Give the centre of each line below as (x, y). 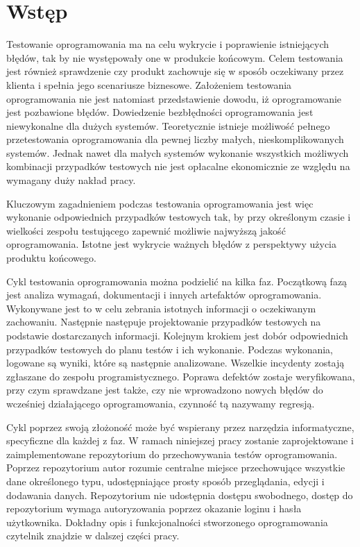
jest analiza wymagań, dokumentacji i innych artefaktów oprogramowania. (164, 295)
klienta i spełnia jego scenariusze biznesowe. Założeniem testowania (149, 84)
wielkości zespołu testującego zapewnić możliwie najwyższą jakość (146, 230)
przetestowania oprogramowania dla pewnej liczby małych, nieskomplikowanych (175, 139)
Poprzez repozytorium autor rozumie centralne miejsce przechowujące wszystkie (176, 468)
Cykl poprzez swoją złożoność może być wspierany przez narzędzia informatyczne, (180, 427)
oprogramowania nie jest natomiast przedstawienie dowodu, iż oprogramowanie (174, 98)
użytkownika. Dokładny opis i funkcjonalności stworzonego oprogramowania (167, 522)
